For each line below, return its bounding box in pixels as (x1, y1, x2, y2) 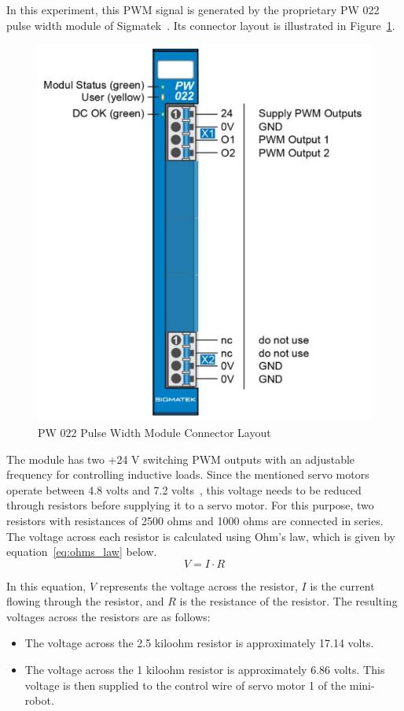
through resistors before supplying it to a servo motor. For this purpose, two (6, 497, 374, 513)
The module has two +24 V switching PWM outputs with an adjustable (6, 450, 355, 467)
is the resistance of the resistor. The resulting (179, 593, 398, 609)
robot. (24, 692, 54, 709)
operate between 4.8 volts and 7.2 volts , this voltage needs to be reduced (6, 481, 362, 498)
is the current (310, 577, 375, 594)
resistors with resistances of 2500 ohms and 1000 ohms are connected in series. (6, 512, 384, 528)
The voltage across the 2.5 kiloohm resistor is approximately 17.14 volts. (24, 635, 374, 651)
